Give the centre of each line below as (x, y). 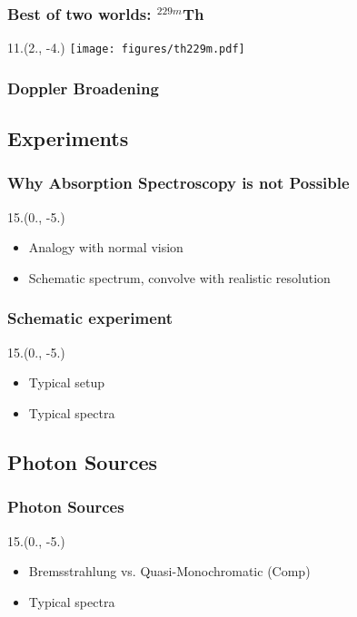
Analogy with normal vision (106, 247)
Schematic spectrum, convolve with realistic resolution (179, 277)
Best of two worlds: (79, 13)
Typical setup (67, 382)
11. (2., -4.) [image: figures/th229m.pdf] (126, 48)
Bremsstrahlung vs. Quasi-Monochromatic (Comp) (169, 571)
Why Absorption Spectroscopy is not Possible (178, 183)
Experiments (68, 138)
